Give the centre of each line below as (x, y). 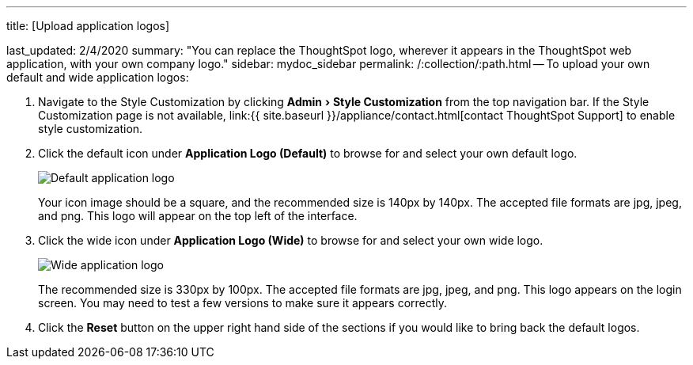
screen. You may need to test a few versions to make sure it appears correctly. (243, 303)
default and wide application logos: (98, 77)
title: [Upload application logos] (88, 26)
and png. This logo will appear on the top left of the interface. (198, 216)
